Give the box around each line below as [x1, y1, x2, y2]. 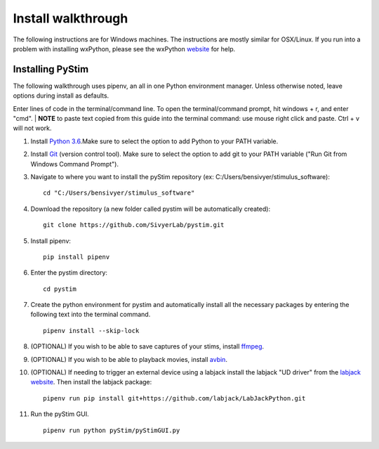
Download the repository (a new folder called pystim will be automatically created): [30, 204, 270, 213]
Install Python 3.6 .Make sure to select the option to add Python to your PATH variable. [30, 137, 279, 145]
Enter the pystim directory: [30, 268, 108, 277]
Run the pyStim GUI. [30, 410, 89, 418]
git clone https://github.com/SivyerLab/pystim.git [43, 221, 225, 229]
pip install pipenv [43, 253, 110, 261]
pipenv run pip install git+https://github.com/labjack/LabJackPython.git [43, 394, 306, 402]
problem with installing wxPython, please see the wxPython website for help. [13, 44, 235, 53]
